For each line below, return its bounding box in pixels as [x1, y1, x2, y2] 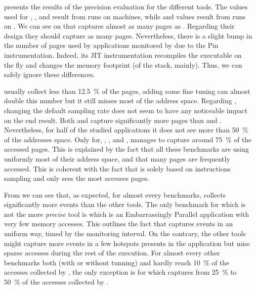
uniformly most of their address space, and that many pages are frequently [4, 153, 230, 164]
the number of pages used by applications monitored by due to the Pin [4, 40, 218, 50]
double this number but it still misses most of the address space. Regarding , [4, 95, 236, 106]
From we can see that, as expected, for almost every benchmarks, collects [4, 189, 226, 200]
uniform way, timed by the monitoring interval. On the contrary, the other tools [4, 228, 246, 239]
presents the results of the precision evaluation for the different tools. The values [4, 1, 248, 11]
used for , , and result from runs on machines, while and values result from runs [4, 11, 246, 21]
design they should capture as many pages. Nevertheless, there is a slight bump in [4, 30, 252, 41]
